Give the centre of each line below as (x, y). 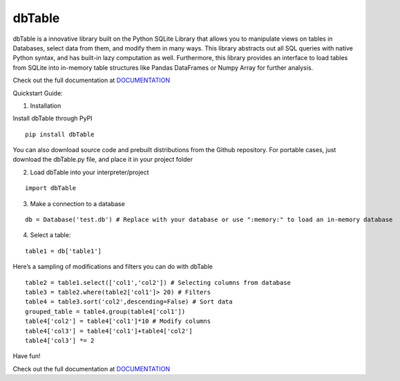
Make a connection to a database (78, 203)
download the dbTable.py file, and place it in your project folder (103, 160)
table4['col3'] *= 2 (60, 340)
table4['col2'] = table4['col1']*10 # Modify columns (118, 321)
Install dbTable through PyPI (53, 118)
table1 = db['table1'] (64, 251)
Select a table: (50, 235)
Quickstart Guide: (38, 93)
